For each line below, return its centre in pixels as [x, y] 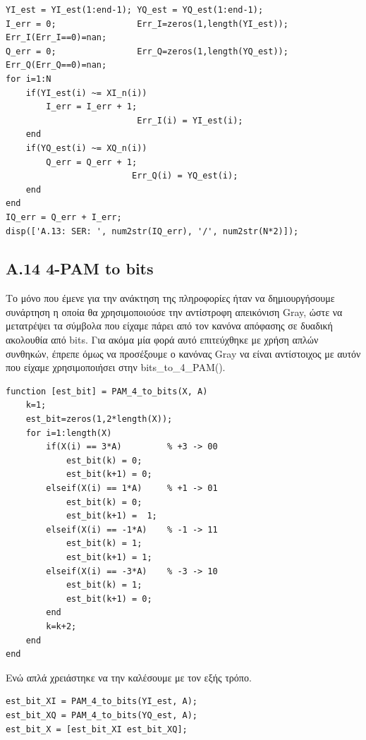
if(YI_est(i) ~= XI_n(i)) [86, 93]
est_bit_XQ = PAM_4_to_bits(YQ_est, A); [102, 715]
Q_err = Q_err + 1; [92, 162]
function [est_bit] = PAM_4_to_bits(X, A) [107, 391]
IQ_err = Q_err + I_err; [64, 217]
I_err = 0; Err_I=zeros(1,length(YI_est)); [147, 24]
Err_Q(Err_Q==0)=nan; [56, 65]
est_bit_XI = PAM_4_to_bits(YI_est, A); [102, 702]
